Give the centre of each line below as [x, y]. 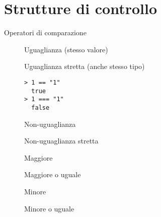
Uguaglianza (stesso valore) [66, 49]
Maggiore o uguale [53, 174]
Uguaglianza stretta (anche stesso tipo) [85, 66]
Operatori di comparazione [45, 32]
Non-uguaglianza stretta [61, 141]
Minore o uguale [49, 208]
